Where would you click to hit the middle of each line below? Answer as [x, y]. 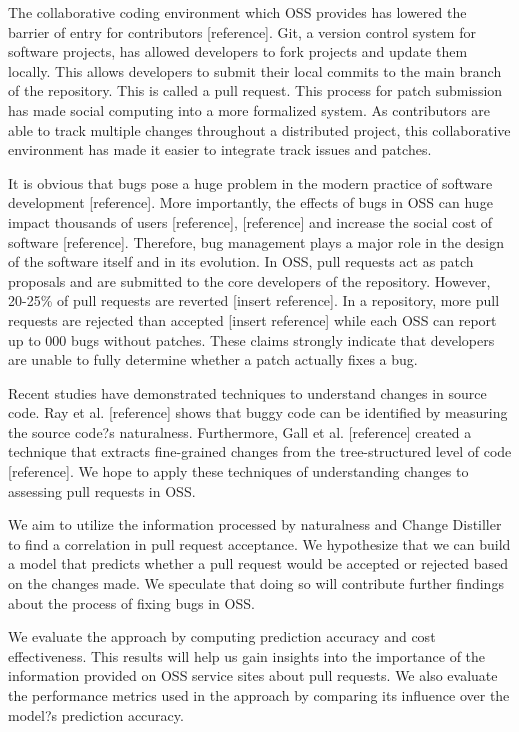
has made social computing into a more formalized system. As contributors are [249, 109]
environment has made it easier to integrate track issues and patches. [220, 149]
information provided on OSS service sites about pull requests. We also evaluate [253, 675]
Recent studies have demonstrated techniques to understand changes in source [247, 392]
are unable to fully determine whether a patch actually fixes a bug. [213, 359]
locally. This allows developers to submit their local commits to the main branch [255, 70]
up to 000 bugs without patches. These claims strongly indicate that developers [251, 339]
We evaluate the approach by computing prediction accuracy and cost [222, 636]
